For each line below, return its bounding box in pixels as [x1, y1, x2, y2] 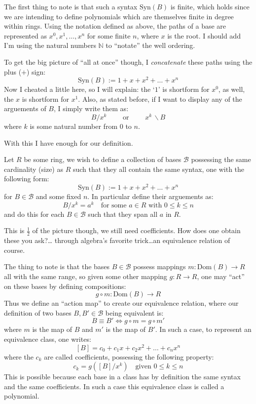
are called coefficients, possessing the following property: [44, 351, 214, 362]
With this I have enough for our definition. [4, 137, 133, 148]
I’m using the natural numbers [4, 40, 96, 50]
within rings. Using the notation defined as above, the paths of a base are [4, 21, 226, 31]
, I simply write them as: [53, 103, 129, 114]
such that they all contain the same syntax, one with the [73, 163, 245, 174]
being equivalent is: [105, 307, 164, 318]
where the [4, 351, 34, 362]
